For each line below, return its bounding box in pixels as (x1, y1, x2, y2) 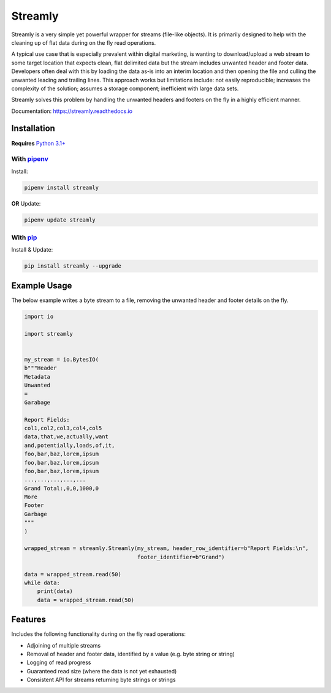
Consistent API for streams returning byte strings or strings (26, 676, 176, 684)
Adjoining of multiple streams (26, 641, 101, 649)
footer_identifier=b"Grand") (137, 553, 225, 560)
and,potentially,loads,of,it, (24, 442, 115, 449)
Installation (11, 123, 55, 134)
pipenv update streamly (24, 216, 96, 223)
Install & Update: (11, 246, 53, 254)
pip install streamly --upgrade (24, 263, 122, 269)
